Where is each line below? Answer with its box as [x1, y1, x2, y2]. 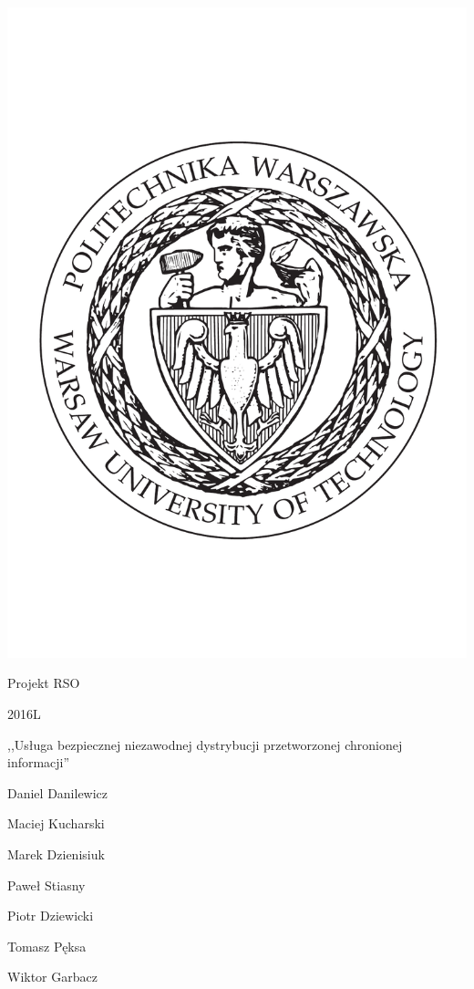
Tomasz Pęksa [7, 936, 87, 955]
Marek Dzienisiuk [7, 844, 105, 863]
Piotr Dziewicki [7, 906, 94, 925]
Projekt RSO [7, 673, 80, 692]
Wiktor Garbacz [7, 967, 98, 986]
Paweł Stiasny [7, 875, 86, 894]
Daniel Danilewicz [7, 783, 108, 802]
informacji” [7, 753, 70, 772]
